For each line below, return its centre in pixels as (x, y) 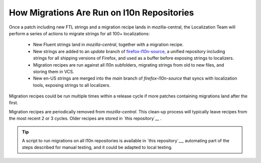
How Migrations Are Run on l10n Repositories (101, 13)
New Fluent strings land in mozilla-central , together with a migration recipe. (108, 45)
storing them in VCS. (54, 71)
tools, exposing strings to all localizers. (72, 85)
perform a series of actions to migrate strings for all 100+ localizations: (79, 33)
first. (14, 103)
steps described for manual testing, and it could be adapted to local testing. (97, 148)
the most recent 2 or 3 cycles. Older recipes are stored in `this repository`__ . (85, 119)
